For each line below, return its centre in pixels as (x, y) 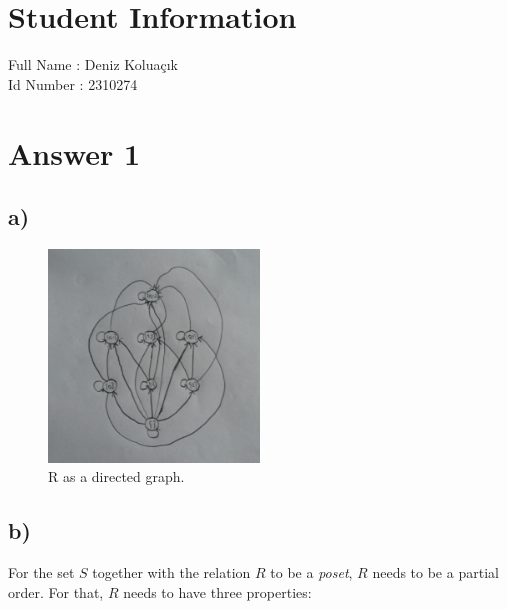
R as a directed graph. (116, 476)
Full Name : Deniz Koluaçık (93, 64)
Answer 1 (74, 152)
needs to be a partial (435, 571)
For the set (41, 571)
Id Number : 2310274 (73, 83)
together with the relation (171, 571)
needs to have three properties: (217, 591)
